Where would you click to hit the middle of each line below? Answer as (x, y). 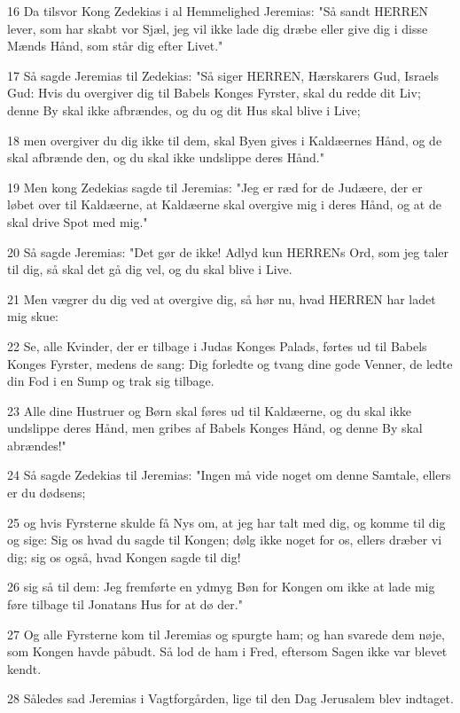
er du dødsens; (47, 493)
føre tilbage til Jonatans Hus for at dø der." (125, 604)
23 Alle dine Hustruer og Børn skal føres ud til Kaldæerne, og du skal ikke (210, 410)
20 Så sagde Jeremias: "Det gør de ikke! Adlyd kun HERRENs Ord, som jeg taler (228, 251)
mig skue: (33, 316)
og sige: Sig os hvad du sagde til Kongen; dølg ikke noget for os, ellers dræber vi (225, 540)
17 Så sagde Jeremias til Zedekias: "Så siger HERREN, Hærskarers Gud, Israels (223, 75)
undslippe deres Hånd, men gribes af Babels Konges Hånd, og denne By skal (215, 428)
